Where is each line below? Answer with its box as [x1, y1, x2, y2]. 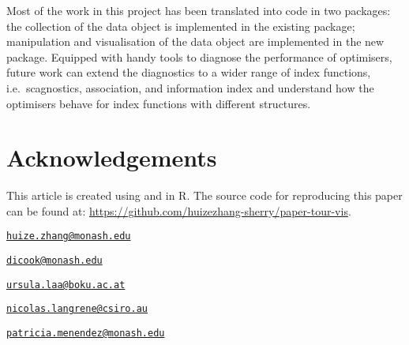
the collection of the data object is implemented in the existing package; [6, 17, 355, 34]
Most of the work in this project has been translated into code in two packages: [6, 2, 391, 18]
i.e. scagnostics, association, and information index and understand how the [6, 79, 374, 96]
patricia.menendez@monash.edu [6, 328, 165, 339]
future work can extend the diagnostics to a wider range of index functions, [6, 64, 371, 81]
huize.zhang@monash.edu [6, 231, 131, 242]
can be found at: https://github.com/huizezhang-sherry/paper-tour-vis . [6, 202, 351, 219]
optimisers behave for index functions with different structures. [6, 95, 311, 111]
